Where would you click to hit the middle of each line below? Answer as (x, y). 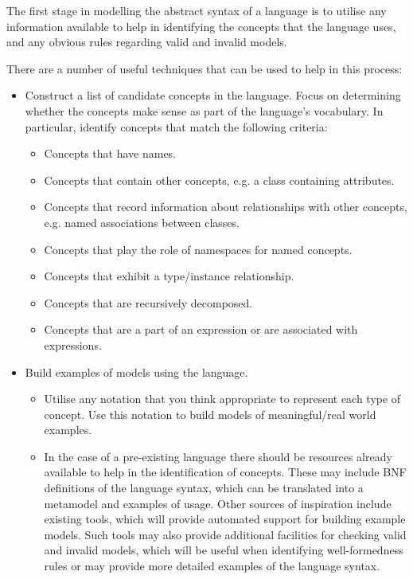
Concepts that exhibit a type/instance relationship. (169, 276)
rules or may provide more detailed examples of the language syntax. (212, 566)
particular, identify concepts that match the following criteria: (176, 126)
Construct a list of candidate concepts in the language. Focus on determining (213, 95)
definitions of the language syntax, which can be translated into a (204, 488)
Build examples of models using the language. (136, 372)
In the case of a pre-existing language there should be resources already (218, 456)
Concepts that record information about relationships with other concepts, (226, 207)
